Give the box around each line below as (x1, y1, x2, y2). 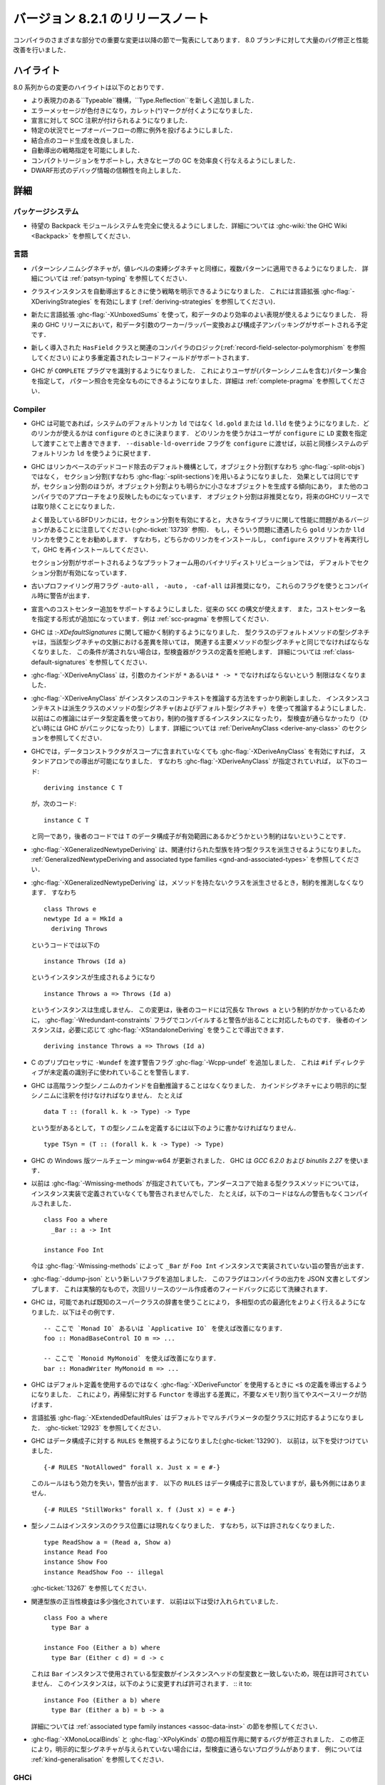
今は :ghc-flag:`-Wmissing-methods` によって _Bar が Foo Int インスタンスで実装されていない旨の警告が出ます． (31, 1262, 368, 1270)
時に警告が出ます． (36, 591, 94, 600)
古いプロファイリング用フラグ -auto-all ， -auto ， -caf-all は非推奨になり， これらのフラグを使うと (31, 581, 345, 590)
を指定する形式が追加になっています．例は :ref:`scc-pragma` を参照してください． (31, 615, 273, 623)
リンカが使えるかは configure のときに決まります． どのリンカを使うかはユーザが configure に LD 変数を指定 (36, 429, 367, 438)
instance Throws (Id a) (43, 957, 127, 965)
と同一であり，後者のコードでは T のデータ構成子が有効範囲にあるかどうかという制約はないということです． (31, 832, 350, 840)
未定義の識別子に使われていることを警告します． (49, 1068, 193, 1077)
